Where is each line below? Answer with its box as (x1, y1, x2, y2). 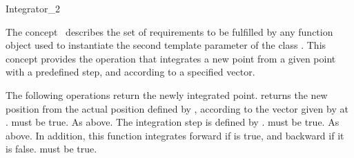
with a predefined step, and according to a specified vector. (6, 65, 255, 79)
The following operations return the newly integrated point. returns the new (6, 87, 328, 102)
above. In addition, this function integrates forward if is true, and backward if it (6, 128, 344, 142)
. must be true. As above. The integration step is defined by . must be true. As (6, 115, 340, 129)
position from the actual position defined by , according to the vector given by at (6, 101, 348, 115)
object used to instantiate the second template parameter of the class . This (6, 38, 326, 52)
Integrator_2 (6, 1, 61, 15)
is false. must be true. (6, 142, 97, 156)
